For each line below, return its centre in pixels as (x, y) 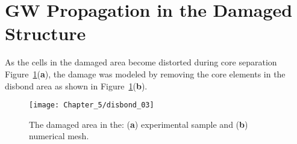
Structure (45, 33)
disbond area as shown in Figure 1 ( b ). (76, 85)
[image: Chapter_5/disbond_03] (92, 105)
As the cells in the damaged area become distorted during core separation (141, 62)
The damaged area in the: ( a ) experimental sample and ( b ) (139, 124)
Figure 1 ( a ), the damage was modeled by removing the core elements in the (145, 73)
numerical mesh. (59, 136)
